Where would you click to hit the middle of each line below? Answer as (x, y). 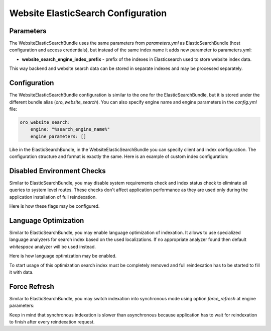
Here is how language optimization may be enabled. (63, 256)
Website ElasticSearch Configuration (88, 13)
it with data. (21, 272)
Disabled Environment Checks (58, 171)
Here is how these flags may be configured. (54, 206)
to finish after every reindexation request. (52, 322)
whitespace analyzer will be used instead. (53, 246)
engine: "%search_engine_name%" (70, 129)
